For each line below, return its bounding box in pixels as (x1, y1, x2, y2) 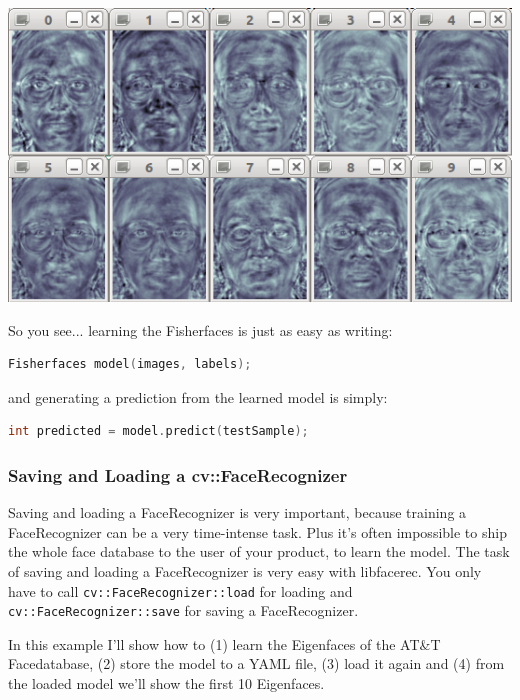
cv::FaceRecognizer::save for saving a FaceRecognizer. (8, 600, 359, 621)
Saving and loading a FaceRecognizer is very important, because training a (8, 502, 467, 523)
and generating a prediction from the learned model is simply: (8, 386, 388, 407)
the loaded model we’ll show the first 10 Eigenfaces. (8, 673, 325, 694)
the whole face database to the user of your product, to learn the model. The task (8, 541, 510, 562)
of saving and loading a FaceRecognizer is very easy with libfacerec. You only (8, 560, 482, 581)
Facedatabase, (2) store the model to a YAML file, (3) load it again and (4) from (8, 653, 505, 674)
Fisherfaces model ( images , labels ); (8, 357, 252, 372)
